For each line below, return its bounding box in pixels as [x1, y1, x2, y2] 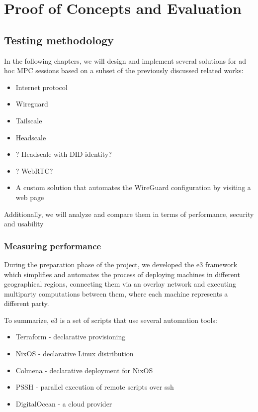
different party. [4, 298, 49, 309]
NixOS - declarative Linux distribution [15, 348, 134, 359]
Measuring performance [4, 239, 101, 252]
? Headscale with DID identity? [15, 149, 112, 159]
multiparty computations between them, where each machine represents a [4, 288, 228, 299]
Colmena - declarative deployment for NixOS [15, 365, 153, 375]
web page [15, 192, 44, 202]
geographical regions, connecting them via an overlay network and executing [4, 279, 236, 289]
